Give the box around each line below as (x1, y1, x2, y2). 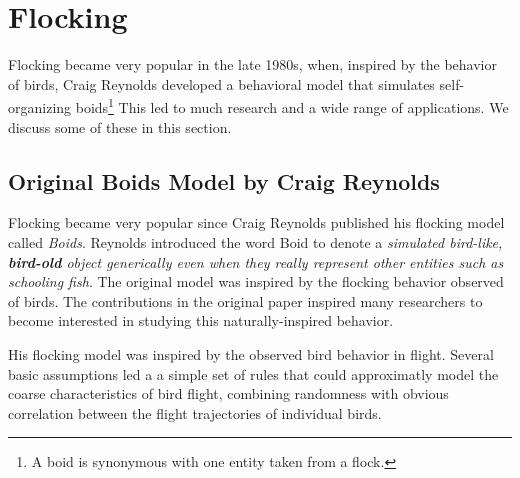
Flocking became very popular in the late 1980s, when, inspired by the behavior (8, 54, 497, 75)
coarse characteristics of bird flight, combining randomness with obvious (8, 383, 449, 404)
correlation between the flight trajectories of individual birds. (8, 402, 382, 423)
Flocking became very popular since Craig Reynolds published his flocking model (8, 212, 505, 233)
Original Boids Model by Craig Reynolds (8, 165, 440, 196)
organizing (8, 96, 72, 117)
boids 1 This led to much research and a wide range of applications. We (75, 94, 509, 117)
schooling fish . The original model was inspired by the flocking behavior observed (8, 271, 504, 292)
